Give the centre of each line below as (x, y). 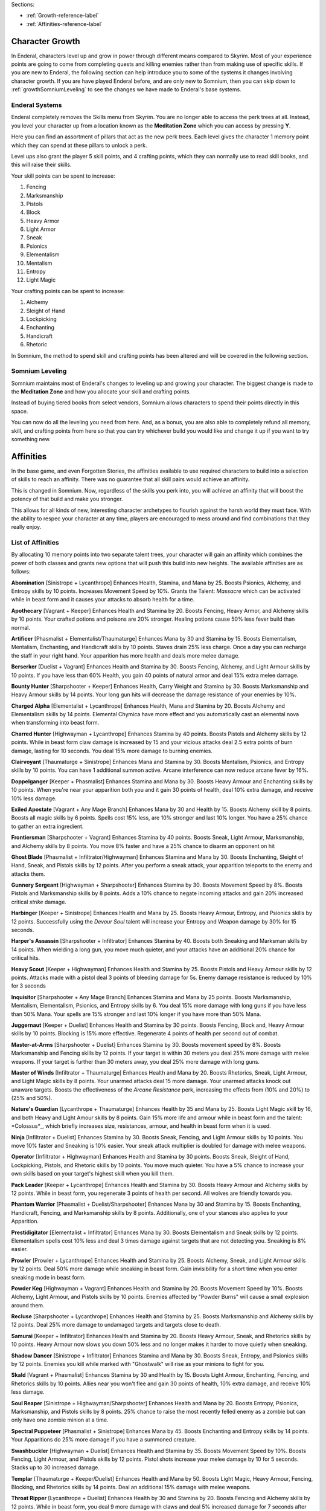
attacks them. (28, 874)
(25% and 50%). (32, 1098)
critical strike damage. (39, 902)
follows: (21, 572)
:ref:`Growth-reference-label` (62, 16)
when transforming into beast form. (55, 723)
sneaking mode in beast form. (48, 1277)
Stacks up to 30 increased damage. (55, 1467)
